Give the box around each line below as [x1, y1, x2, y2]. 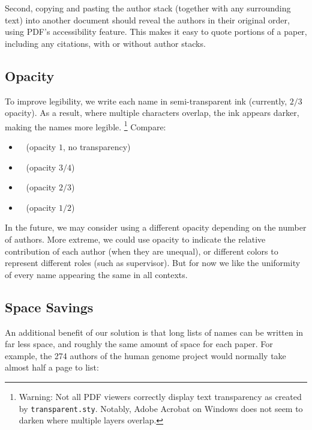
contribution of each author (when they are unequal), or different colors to [5, 244, 278, 257]
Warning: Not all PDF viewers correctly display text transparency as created [19, 390, 302, 402]
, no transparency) [62, 141, 131, 153]
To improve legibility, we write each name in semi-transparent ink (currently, [5, 94, 287, 107]
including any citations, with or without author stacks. [5, 37, 206, 49]
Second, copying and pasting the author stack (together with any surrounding [5, 2, 291, 14]
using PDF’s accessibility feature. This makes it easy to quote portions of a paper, [5, 25, 307, 38]
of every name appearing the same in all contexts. [5, 268, 188, 280]
